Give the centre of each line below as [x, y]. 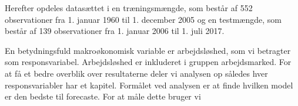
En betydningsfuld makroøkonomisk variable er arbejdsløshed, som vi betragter [148, 50]
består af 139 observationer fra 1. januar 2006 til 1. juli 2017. [115, 31]
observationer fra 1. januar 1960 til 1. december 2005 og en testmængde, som [143, 19]
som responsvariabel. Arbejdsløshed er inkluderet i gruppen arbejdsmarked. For [148, 62]
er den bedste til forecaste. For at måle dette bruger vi [103, 96]
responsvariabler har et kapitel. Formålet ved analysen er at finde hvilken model [149, 85]
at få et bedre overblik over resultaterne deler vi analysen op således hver [136, 73]
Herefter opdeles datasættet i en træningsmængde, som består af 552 [129, 8]
